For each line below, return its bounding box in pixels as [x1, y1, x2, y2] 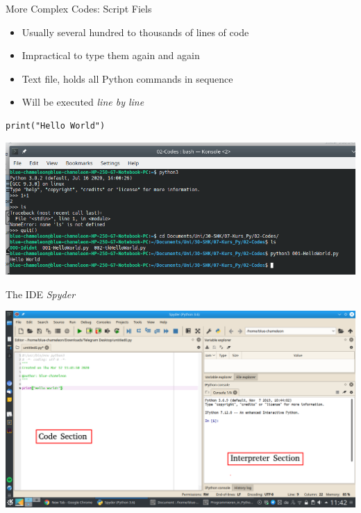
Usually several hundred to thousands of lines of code [22, 24, 249, 39]
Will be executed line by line [22, 95, 144, 109]
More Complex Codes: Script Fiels [6, 1, 152, 15]
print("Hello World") [6, 120, 106, 131]
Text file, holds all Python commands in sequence [22, 71, 233, 85]
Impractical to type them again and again [22, 48, 200, 63]
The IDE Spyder [6, 286, 76, 301]
